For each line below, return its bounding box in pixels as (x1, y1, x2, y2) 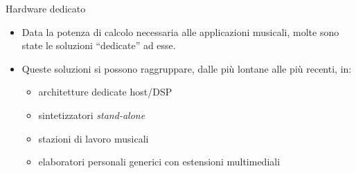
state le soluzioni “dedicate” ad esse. (21, 38, 176, 53)
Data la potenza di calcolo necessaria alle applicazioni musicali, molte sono (21, 24, 339, 39)
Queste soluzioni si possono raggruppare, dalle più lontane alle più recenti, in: (21, 61, 352, 75)
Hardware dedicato (6, 1, 86, 15)
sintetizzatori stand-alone (38, 107, 145, 122)
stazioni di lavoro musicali (38, 131, 149, 145)
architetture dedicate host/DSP (38, 84, 172, 99)
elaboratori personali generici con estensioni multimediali (38, 154, 281, 169)
